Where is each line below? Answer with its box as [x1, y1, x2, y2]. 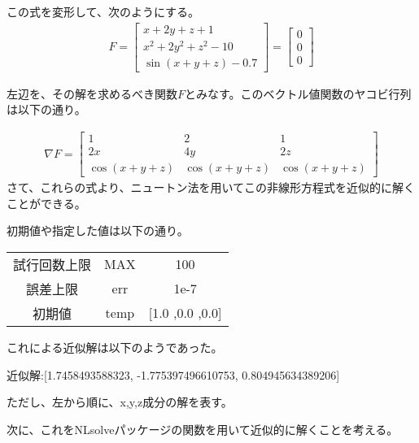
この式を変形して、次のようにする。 [7, 3, 200, 20]
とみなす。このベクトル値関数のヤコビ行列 [185, 85, 412, 102]
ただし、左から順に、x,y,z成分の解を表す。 [7, 393, 233, 410]
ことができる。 [7, 194, 86, 211]
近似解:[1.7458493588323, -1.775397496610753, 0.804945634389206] [7, 366, 340, 383]
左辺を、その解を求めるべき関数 [7, 85, 177, 102]
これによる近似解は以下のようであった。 [7, 338, 223, 355]
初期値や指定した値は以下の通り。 [7, 222, 189, 239]
